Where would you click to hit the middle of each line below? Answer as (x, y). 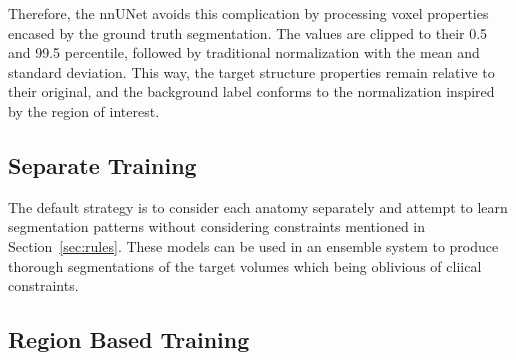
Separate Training (102, 164)
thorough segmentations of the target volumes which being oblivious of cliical (245, 265)
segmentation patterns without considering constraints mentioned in (217, 226)
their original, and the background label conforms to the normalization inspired (251, 91)
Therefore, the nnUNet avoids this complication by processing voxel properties (248, 13)
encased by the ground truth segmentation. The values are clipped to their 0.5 (248, 32)
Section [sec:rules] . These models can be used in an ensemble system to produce (253, 245)
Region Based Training (129, 339)
